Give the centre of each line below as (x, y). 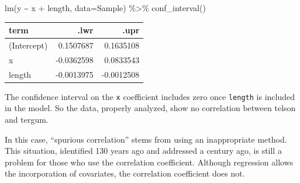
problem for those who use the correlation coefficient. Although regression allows (149, 162)
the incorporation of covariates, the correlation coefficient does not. (125, 173)
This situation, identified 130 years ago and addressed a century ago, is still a (143, 151)
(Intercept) (28, 45)
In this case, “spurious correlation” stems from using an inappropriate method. (146, 139)
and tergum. (27, 119)
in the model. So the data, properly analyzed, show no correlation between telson (150, 108)
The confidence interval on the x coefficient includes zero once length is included (150, 96)
